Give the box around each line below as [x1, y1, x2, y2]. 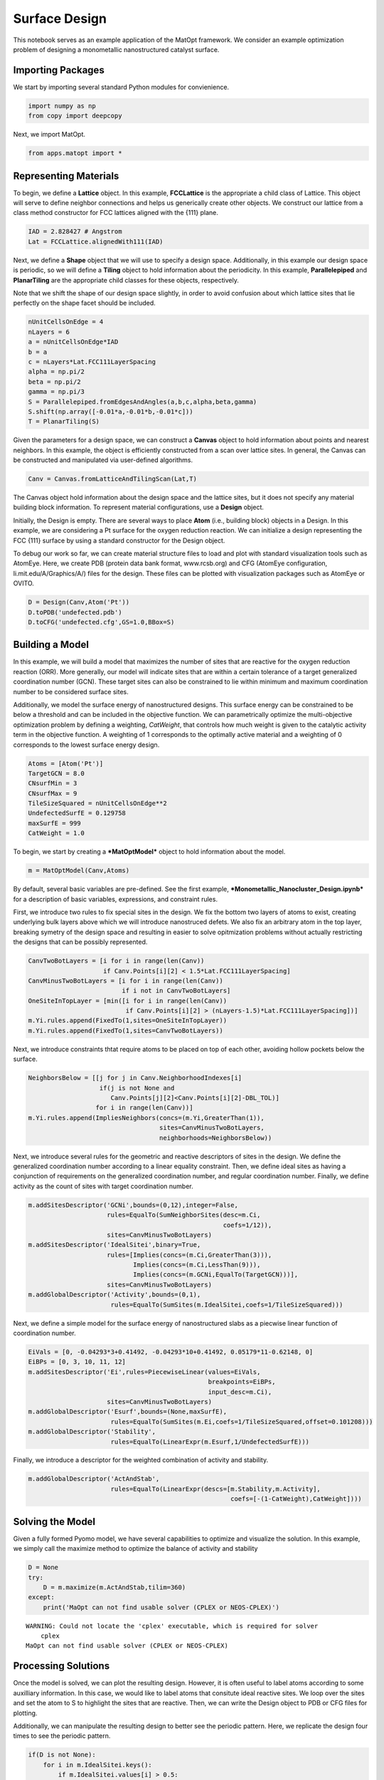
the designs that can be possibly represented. [13, 938, 148, 946]
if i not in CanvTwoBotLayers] [122, 987, 231, 995]
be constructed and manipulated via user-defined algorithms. [13, 456, 193, 464]
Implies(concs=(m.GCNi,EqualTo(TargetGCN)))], [132, 1271, 299, 1279]
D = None [28, 1564, 59, 1571]
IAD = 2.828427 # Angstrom [28, 228, 122, 236]
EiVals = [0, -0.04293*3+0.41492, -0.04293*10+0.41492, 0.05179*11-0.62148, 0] [28, 1348, 314, 1356]
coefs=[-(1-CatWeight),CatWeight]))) [230, 1495, 362, 1503]
